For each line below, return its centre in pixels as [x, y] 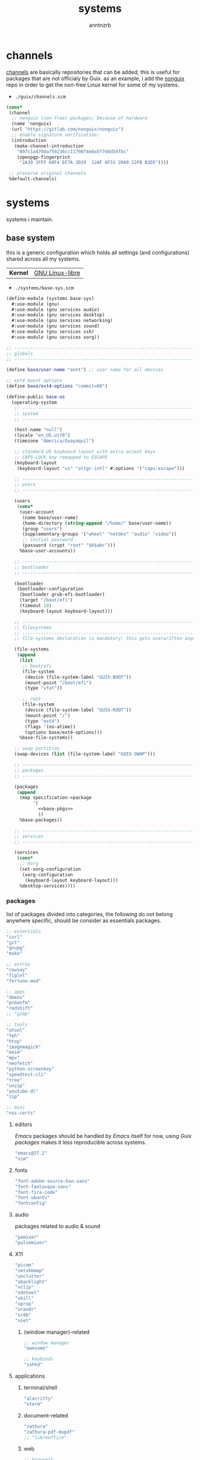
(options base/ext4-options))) [63, 732]
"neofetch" [20, 1063]
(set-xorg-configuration [50, 870]
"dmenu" [16, 997]
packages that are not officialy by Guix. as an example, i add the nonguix [95, 78]
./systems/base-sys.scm [44, 288]
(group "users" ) [42, 529]
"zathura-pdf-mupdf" [49, 1432]
